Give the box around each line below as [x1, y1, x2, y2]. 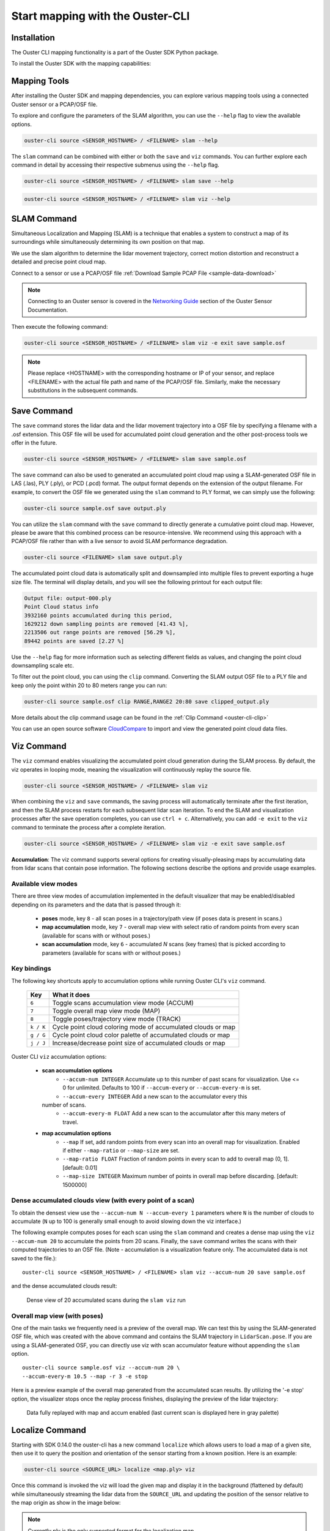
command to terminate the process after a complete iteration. [11, 824, 166, 831]
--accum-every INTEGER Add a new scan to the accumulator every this [62, 1093, 248, 1100]
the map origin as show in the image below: [11, 1499, 121, 1507]
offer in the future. [11, 438, 57, 446]
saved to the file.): [11, 1254, 57, 1262]
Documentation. [28, 306, 68, 314]
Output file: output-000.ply [24, 595, 112, 601]
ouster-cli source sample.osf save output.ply [24, 505, 166, 511]
